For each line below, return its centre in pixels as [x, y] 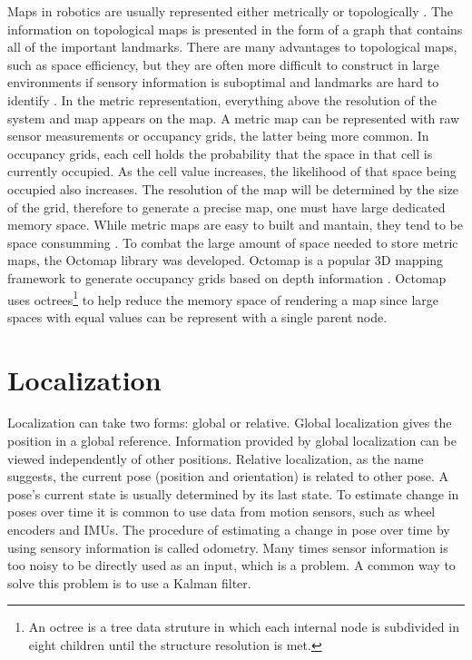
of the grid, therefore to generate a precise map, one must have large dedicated [226, 207]
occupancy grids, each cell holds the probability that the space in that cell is [220, 153]
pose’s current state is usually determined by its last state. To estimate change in [233, 493]
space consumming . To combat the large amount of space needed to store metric [233, 242]
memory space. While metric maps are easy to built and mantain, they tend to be [235, 225]
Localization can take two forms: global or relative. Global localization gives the [230, 423]
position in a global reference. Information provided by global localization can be [232, 441]
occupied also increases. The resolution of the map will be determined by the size [233, 188]
